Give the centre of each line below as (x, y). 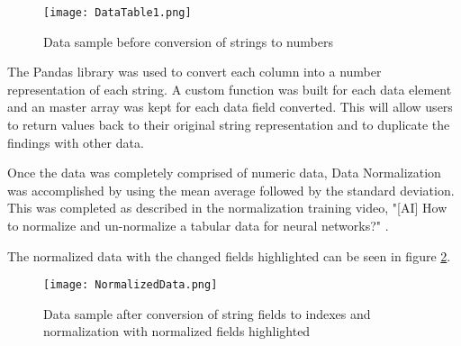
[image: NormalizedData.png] (131, 285)
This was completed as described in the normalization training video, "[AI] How (227, 208)
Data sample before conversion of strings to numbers (188, 41)
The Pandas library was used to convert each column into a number (194, 72)
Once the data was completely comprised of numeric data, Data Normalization (224, 173)
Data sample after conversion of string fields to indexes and (207, 313)
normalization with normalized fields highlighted (177, 331)
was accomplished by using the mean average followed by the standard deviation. (231, 190)
